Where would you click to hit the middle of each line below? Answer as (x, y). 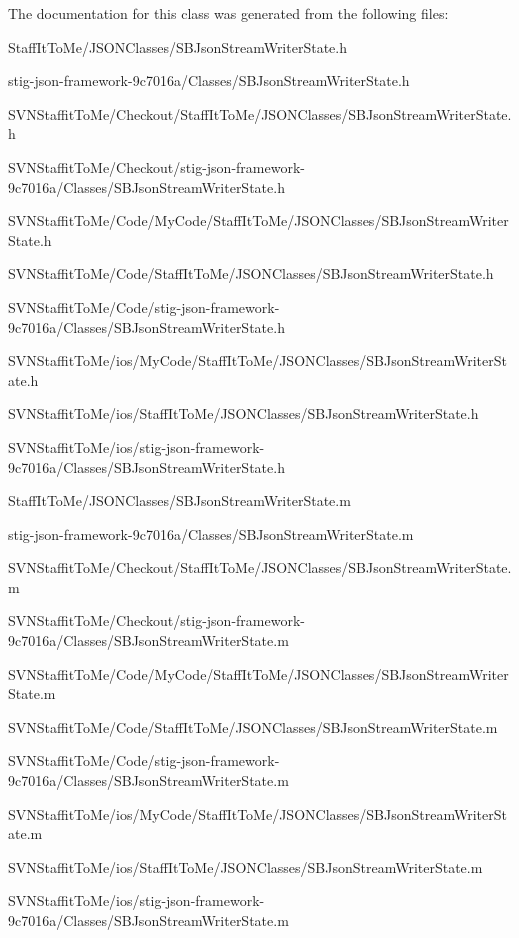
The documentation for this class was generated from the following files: (228, 13)
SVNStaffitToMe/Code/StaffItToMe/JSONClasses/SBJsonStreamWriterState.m (253, 726)
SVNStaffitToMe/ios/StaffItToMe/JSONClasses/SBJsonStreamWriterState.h (243, 413)
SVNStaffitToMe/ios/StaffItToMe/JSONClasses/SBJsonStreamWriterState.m (245, 866)
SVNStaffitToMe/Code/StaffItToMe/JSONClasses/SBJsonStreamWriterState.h (251, 273)
